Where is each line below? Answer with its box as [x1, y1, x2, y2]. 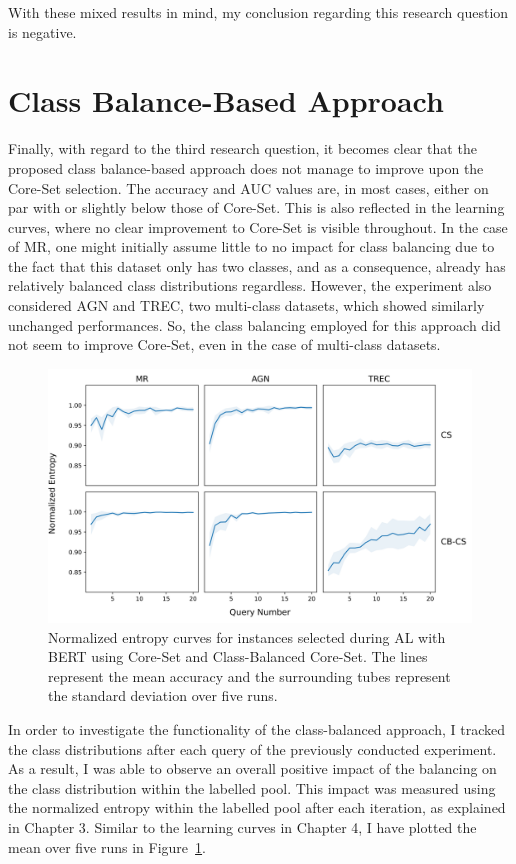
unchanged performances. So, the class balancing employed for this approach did [8, 314, 501, 335]
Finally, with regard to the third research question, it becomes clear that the [8, 138, 477, 159]
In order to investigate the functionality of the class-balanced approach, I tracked [8, 719, 505, 740]
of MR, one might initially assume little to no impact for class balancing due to [8, 236, 495, 257]
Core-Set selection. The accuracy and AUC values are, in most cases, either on [8, 177, 489, 198]
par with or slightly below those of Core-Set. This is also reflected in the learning [8, 197, 505, 218]
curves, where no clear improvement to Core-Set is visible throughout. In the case [8, 216, 508, 237]
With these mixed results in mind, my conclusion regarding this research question [8, 2, 509, 22]
